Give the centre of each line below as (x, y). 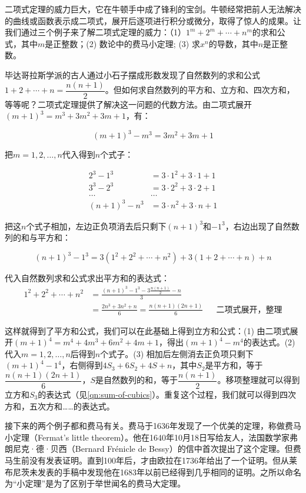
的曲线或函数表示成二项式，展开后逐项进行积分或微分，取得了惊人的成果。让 (153, 20)
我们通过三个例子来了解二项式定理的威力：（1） (95, 32)
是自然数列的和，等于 (137, 380)
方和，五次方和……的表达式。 (60, 406)
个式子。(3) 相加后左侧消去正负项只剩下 (177, 353)
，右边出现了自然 (258, 226)
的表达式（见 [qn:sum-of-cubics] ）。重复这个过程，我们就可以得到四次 (167, 394)
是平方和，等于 (234, 365)
